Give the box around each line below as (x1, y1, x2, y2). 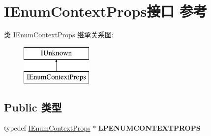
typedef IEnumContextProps (4, 123, 90, 133)
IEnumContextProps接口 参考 (4, 1, 207, 21)
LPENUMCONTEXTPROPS (98, 123, 201, 133)
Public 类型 (4, 100, 62, 115)
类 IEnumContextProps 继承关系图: (4, 29, 114, 40)
